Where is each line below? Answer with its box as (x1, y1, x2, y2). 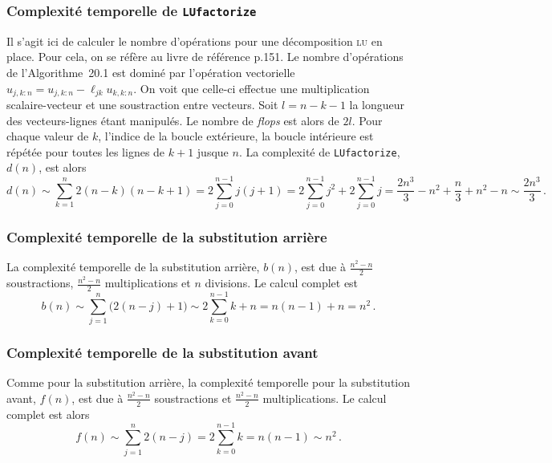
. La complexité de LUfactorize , (238, 143, 400, 160)
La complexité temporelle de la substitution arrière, (6, 258, 260, 275)
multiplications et (104, 274, 191, 291)
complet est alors (6, 405, 90, 422)
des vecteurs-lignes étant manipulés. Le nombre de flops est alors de (6, 112, 339, 128)
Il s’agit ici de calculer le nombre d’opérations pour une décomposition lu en (6, 32, 383, 49)
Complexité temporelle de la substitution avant (6, 343, 319, 363)
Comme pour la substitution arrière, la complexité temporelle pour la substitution (6, 374, 411, 391)
